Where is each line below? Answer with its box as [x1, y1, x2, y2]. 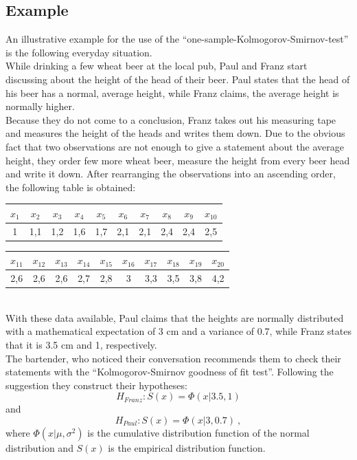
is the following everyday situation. [5, 45, 152, 59]
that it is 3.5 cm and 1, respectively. [5, 337, 157, 351]
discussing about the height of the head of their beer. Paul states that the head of [5, 72, 350, 86]
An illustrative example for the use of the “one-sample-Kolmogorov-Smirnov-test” [5, 32, 349, 46]
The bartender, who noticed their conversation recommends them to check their [5, 351, 341, 365]
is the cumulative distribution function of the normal [87, 425, 310, 439]
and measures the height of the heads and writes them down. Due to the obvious [5, 126, 345, 140]
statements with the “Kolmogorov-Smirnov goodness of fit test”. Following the [5, 364, 334, 379]
